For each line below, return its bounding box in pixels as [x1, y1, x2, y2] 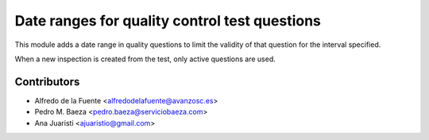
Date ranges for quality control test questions [14, 12, 322, 29]
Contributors [14, 75, 80, 88]
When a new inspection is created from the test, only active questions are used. [14, 54, 276, 64]
